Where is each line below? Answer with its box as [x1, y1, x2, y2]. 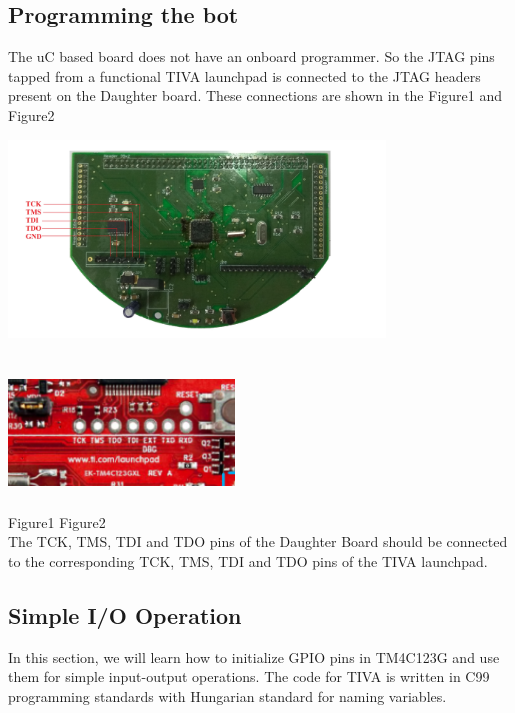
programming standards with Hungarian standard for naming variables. [8, 685, 447, 706]
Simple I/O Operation [8, 599, 242, 630]
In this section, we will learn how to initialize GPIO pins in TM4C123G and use [8, 646, 500, 667]
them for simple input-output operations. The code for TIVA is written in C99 [8, 666, 490, 687]
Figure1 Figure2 [8, 511, 106, 532]
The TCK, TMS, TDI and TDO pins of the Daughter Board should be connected [8, 531, 508, 552]
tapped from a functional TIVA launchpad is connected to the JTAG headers [8, 65, 481, 86]
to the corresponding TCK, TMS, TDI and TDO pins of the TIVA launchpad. [8, 550, 488, 571]
